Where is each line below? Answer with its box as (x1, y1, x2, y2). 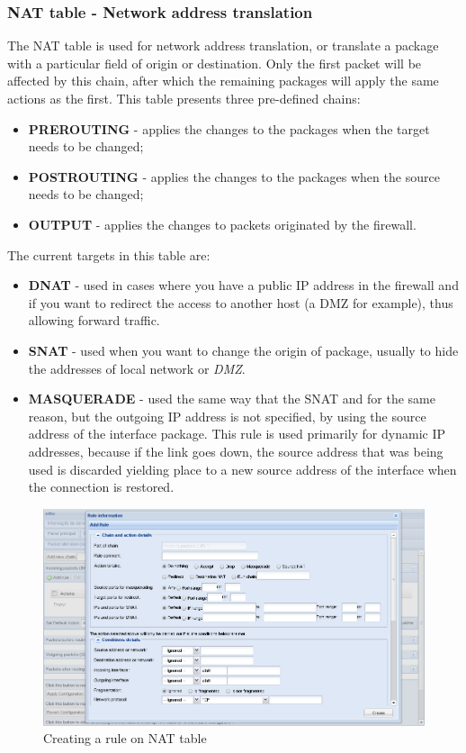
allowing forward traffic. (28, 311, 160, 330)
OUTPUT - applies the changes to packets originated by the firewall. (28, 214, 417, 233)
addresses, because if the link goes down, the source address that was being (28, 441, 444, 460)
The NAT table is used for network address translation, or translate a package (7, 36, 439, 55)
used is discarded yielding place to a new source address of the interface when (28, 459, 457, 478)
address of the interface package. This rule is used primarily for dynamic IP (28, 424, 445, 443)
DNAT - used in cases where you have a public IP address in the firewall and (28, 276, 459, 295)
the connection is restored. (28, 477, 175, 496)
